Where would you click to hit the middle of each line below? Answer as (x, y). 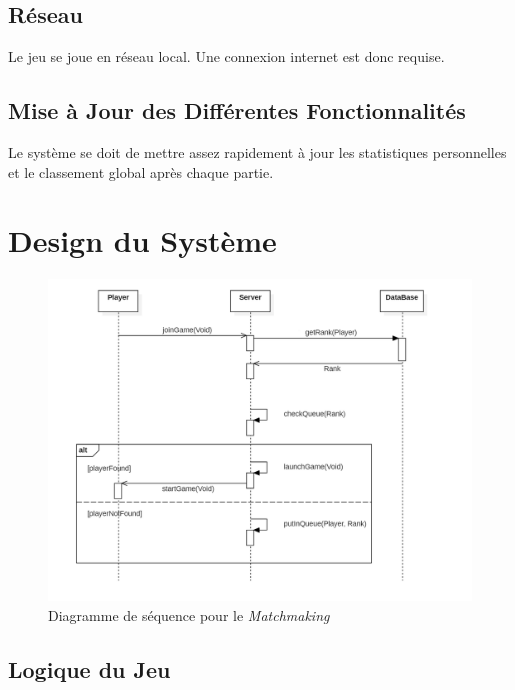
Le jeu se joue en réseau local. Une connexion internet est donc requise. (226, 56)
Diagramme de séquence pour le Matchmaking (189, 615)
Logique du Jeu (89, 669)
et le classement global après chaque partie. (141, 171)
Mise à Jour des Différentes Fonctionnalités (237, 110)
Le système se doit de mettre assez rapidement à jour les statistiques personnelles (257, 152)
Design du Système (142, 240)
